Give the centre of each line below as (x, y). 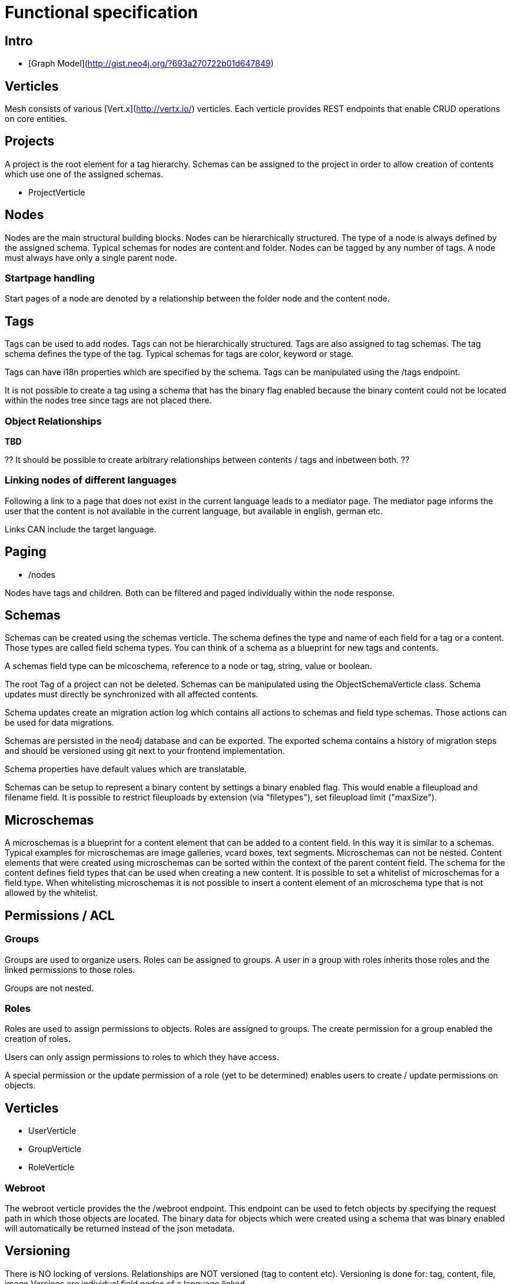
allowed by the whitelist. (52, 893)
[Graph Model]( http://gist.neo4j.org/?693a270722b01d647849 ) (151, 64)
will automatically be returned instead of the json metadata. (120, 1228)
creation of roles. (38, 1039)
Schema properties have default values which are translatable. (126, 769)
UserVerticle (52, 1131)
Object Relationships (53, 421)
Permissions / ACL (60, 915)
